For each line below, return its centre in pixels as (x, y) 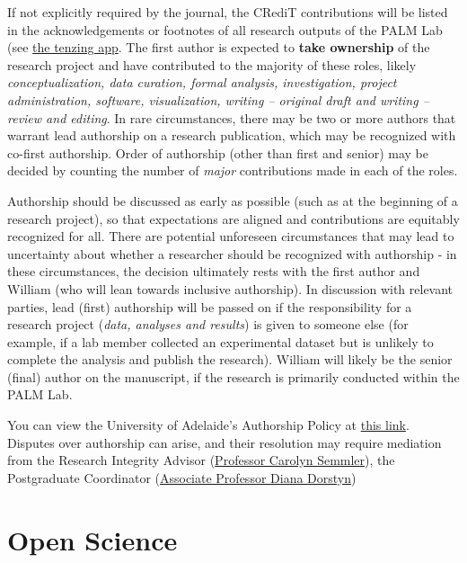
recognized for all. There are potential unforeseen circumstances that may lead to (231, 236)
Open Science (93, 539)
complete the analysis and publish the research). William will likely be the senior (230, 359)
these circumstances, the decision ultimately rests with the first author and (214, 271)
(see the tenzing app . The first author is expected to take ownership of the (219, 47)
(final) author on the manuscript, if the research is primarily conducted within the (233, 376)
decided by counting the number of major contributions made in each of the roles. (233, 170)
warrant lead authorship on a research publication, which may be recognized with (232, 135)
